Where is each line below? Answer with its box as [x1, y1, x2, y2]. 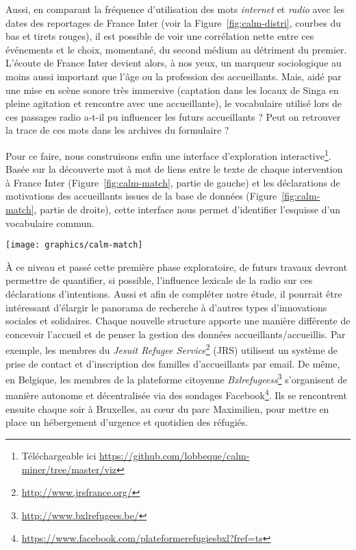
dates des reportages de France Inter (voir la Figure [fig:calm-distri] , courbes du [5, 15, 341, 29]
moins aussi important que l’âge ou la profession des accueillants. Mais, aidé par [5, 69, 342, 83]
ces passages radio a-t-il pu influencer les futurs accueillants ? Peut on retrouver [5, 109, 341, 123]
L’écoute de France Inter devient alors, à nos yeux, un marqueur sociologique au [5, 56, 342, 70]
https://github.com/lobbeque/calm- [99, 448, 250, 462]
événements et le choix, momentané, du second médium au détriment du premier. [5, 42, 347, 56]
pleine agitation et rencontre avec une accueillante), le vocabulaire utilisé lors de [5, 96, 342, 110]
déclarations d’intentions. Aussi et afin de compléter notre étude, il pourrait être [5, 287, 342, 300]
